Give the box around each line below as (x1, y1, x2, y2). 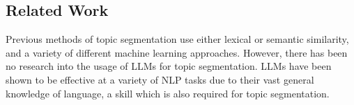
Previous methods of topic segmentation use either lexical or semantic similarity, (6, 32, 349, 46)
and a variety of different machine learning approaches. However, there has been (6, 45, 348, 59)
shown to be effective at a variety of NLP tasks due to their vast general (6, 72, 314, 86)
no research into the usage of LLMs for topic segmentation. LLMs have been (6, 59, 332, 73)
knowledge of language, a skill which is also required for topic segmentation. (6, 86, 330, 100)
